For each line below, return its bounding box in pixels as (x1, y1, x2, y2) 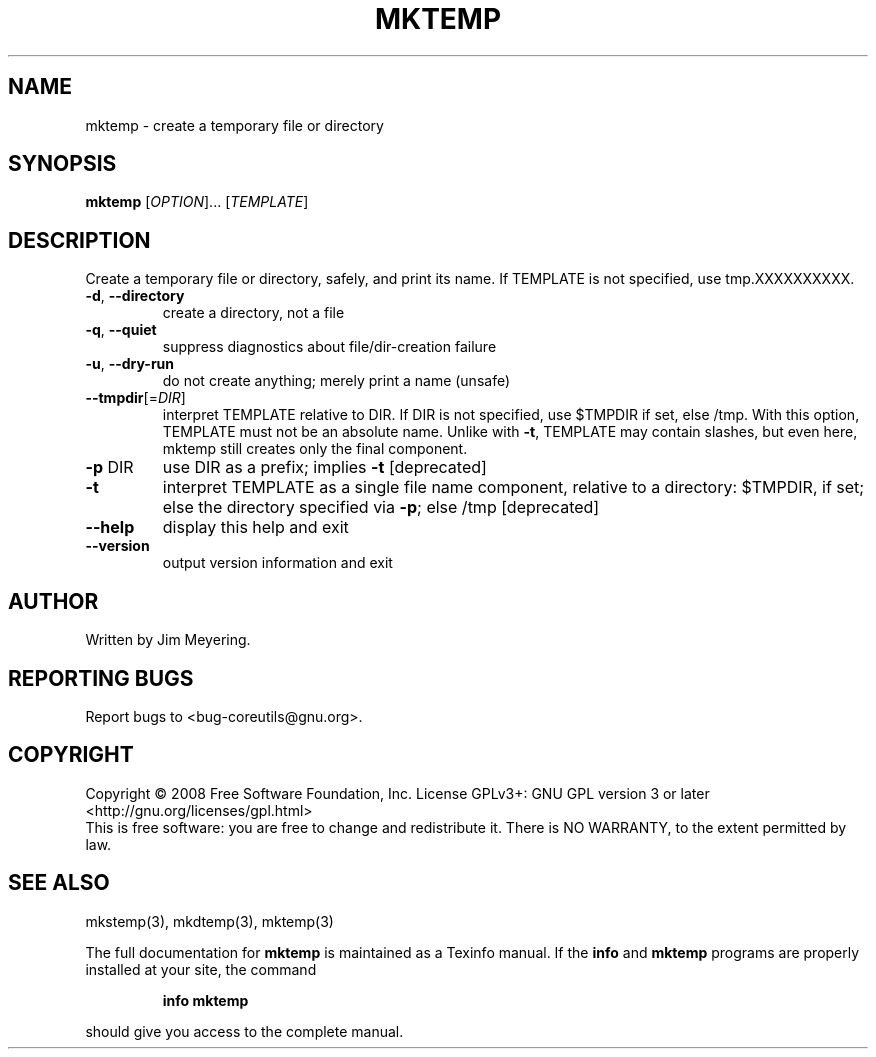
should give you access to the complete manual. (85, 1022, 404, 1040)
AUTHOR (8, 588, 99, 614)
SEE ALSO (8, 870, 110, 896)
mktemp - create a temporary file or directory (85, 116, 384, 134)
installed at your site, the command (85, 960, 317, 978)
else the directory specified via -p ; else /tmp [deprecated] (162, 497, 600, 518)
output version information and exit (162, 554, 393, 572)
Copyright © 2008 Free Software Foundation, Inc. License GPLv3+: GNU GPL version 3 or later (85, 784, 710, 802)
